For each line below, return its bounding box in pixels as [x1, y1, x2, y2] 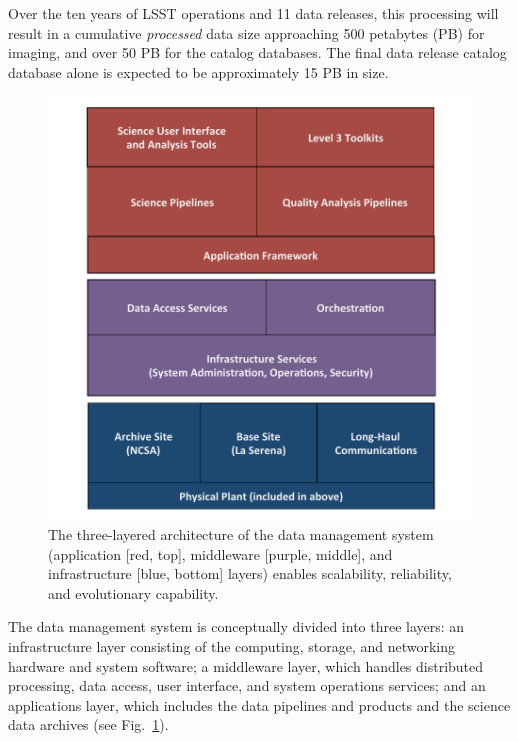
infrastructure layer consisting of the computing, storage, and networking [8, 635, 456, 656]
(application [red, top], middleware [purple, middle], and [48, 543, 393, 564]
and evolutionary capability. [48, 582, 219, 603]
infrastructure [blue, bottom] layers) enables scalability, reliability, [48, 563, 452, 584]
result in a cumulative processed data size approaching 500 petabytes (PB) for [8, 22, 485, 43]
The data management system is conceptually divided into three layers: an [8, 616, 465, 637]
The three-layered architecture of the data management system [48, 523, 434, 544]
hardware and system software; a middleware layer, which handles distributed [8, 655, 484, 676]
